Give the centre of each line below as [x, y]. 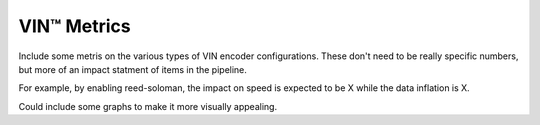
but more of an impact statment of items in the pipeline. [132, 69]
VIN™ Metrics [74, 26]
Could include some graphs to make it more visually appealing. [148, 106]
